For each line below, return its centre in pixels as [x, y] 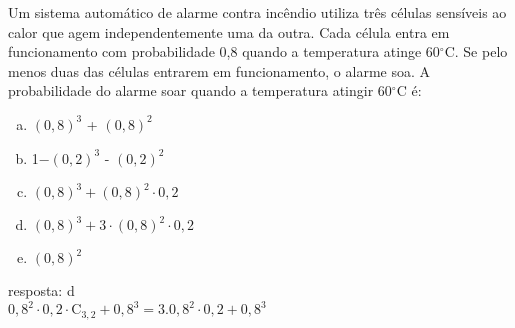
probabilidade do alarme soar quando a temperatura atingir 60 [200, 90]
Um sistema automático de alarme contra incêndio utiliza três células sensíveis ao [257, 12]
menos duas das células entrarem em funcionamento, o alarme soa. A [219, 70]
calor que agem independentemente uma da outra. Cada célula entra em [229, 31]
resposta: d [41, 290]
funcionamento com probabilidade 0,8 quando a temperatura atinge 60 [224, 51]
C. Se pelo [476, 51]
